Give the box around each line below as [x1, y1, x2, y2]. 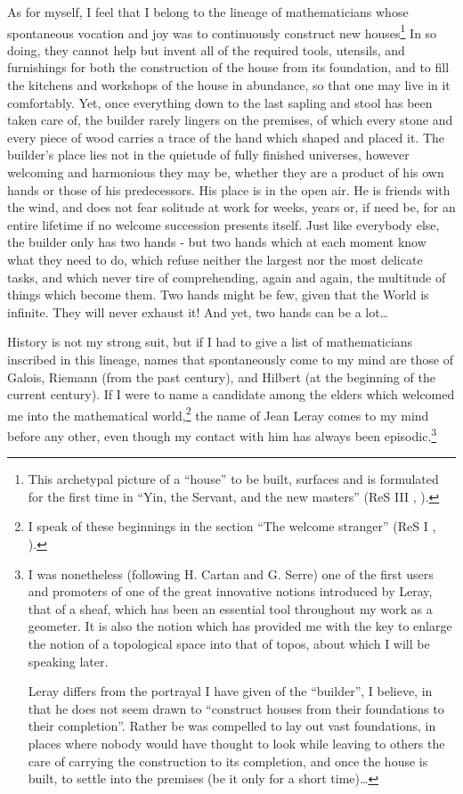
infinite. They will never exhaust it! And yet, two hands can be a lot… [7, 302, 389, 321]
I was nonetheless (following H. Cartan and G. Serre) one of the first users [28, 564, 434, 583]
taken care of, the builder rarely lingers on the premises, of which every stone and [7, 111, 453, 129]
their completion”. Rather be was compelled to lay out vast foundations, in [28, 716, 436, 735]
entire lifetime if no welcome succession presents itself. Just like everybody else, [7, 215, 440, 233]
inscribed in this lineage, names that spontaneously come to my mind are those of [7, 349, 454, 368]
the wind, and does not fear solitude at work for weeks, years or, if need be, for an [7, 198, 456, 217]
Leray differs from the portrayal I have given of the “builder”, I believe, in [28, 682, 433, 700]
